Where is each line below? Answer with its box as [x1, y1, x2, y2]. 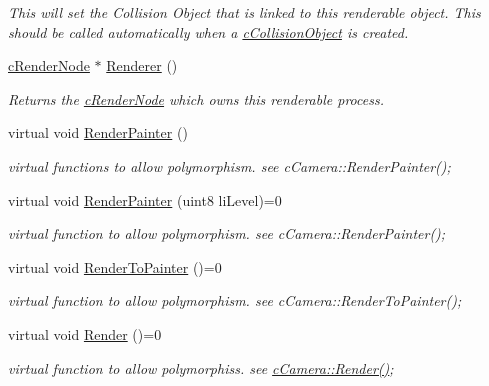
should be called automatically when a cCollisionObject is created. [8, 21, 409, 42]
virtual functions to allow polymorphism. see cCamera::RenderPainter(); [8, 155, 451, 176]
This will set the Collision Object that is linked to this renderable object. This [8, 2, 481, 22]
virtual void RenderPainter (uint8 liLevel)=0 [8, 189, 282, 210]
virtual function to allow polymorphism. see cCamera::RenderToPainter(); [8, 290, 462, 311]
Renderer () [106, 55, 178, 76]
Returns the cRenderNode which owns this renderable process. [8, 88, 384, 109]
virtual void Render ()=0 [8, 323, 162, 344]
